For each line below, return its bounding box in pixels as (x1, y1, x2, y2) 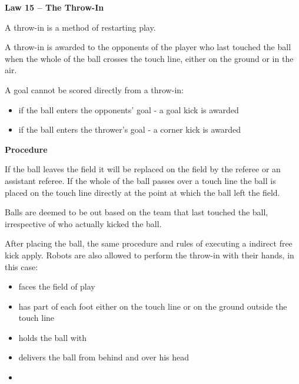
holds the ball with (18, 331, 87, 343)
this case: (5, 260, 38, 273)
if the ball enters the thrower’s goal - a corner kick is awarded (18, 123, 241, 136)
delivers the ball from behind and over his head (18, 351, 190, 363)
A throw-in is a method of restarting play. (5, 21, 156, 33)
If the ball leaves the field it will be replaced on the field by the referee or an (5, 163, 281, 175)
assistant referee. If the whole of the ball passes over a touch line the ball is (5, 174, 276, 186)
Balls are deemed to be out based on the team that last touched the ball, (5, 206, 268, 218)
